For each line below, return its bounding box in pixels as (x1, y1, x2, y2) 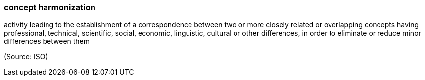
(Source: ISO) (4, 52, 48, 61)
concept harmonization (4, 2, 95, 12)
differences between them (4, 37, 90, 46)
